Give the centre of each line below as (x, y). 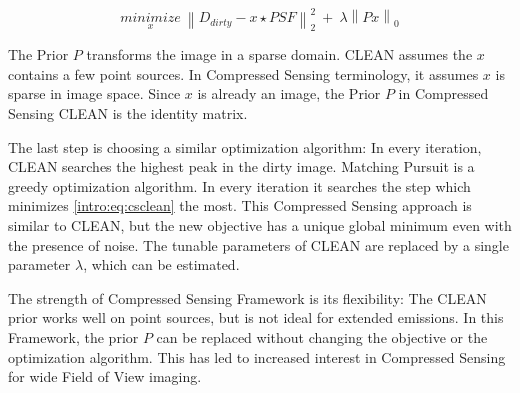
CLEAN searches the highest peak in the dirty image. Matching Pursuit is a (241, 166)
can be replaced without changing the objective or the (322, 337)
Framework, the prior (73, 337)
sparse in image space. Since (94, 93)
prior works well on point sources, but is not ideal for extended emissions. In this (256, 317)
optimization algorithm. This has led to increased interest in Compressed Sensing (257, 356)
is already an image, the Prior (289, 93)
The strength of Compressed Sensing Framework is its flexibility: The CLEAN (247, 297)
